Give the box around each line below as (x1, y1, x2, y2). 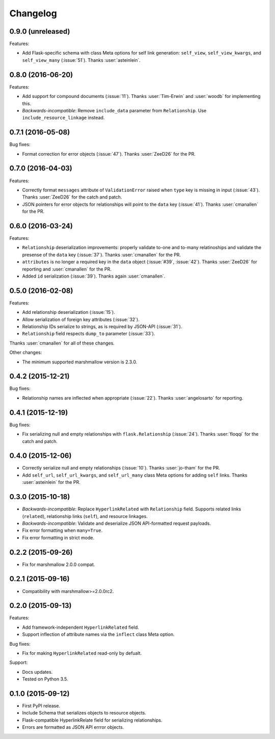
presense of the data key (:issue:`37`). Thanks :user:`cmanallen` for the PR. (22, 252, 181, 258)
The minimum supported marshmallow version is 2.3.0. (22, 359, 137, 365)
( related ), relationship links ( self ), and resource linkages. (22, 513, 148, 519)
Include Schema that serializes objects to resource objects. (22, 710, 146, 716)
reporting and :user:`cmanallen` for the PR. (22, 266, 112, 272)
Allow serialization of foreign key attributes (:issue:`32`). (22, 316, 140, 323)
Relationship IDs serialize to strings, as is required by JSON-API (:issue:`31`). (22, 324, 182, 330)
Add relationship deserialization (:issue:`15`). (22, 309, 116, 315)
